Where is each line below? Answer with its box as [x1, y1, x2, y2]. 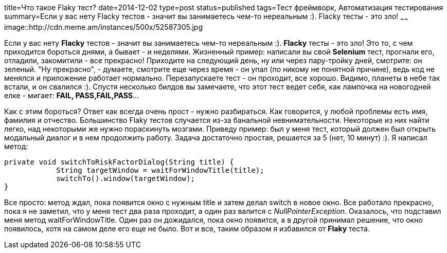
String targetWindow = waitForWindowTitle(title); [56, 166, 264, 174]
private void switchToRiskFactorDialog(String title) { [4, 157, 234, 166]
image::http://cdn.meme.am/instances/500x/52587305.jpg [4, 22, 203, 31]
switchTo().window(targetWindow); [56, 174, 195, 183]
